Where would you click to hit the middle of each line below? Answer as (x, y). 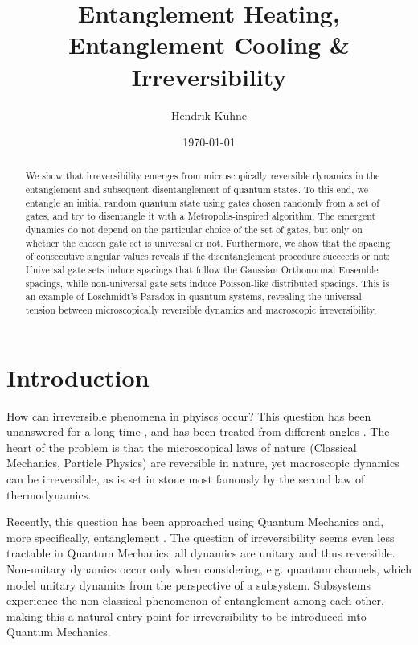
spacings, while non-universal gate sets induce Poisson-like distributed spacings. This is (207, 283)
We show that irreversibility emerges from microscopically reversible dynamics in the (203, 176)
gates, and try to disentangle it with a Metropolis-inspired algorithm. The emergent (201, 216)
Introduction (78, 377)
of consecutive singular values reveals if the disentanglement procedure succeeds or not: (207, 256)
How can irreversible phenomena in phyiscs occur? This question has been (189, 415)
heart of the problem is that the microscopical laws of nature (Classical (182, 447)
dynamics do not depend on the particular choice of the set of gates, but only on (194, 230)
